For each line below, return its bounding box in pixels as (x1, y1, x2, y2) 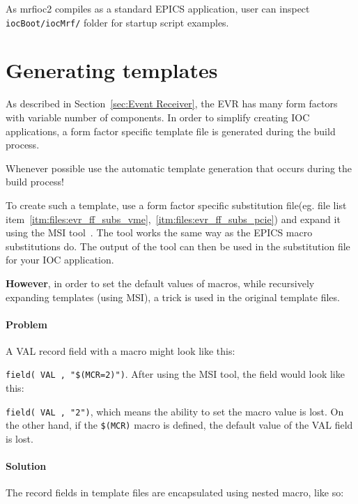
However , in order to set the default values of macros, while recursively (6, 275, 315, 290)
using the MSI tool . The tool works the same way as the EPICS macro (6, 225, 313, 240)
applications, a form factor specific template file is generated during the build (6, 123, 336, 138)
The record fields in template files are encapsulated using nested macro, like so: (6, 485, 344, 500)
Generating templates (6, 56, 218, 84)
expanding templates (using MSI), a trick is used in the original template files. (6, 289, 340, 304)
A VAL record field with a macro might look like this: (6, 343, 235, 358)
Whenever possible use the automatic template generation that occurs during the (6, 160, 352, 175)
